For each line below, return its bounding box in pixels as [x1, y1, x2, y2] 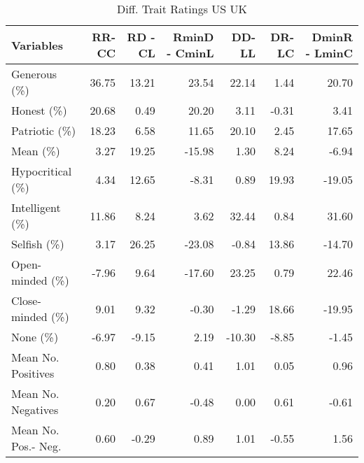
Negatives [11, 401, 59, 418]
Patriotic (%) [11, 122, 76, 138]
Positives [11, 365, 55, 381]
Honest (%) [11, 102, 67, 118]
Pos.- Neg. [11, 438, 62, 454]
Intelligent [11, 199, 61, 215]
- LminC [305, 45, 353, 61]
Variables [11, 36, 63, 53]
